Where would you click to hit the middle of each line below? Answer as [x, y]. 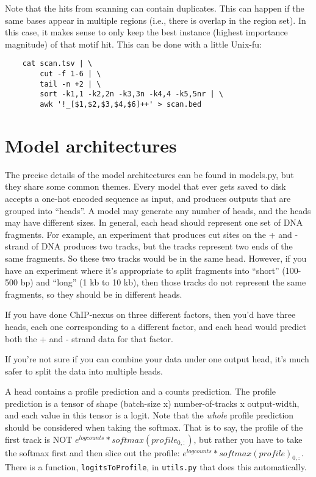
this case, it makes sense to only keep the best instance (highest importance [146, 32]
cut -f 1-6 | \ [70, 74]
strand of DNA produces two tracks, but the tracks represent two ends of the [149, 246]
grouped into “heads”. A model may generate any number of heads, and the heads [158, 210]
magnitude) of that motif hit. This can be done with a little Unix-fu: [133, 44]
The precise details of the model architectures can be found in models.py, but [149, 174]
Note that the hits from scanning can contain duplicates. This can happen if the [155, 8]
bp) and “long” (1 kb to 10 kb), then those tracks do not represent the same [163, 282]
